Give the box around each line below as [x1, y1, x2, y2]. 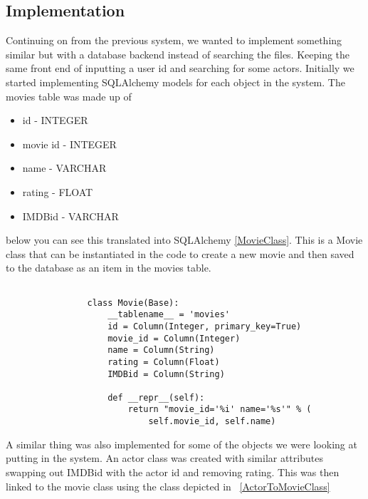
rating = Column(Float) [107, 356, 220, 367]
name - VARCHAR [22, 160, 107, 175]
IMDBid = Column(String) [107, 369, 225, 379]
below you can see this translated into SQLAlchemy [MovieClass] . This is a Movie [6, 232, 363, 247]
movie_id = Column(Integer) [107, 333, 241, 344]
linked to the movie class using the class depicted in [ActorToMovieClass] [6, 478, 330, 493]
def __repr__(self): [107, 392, 205, 403]
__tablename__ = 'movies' [107, 309, 230, 320]
